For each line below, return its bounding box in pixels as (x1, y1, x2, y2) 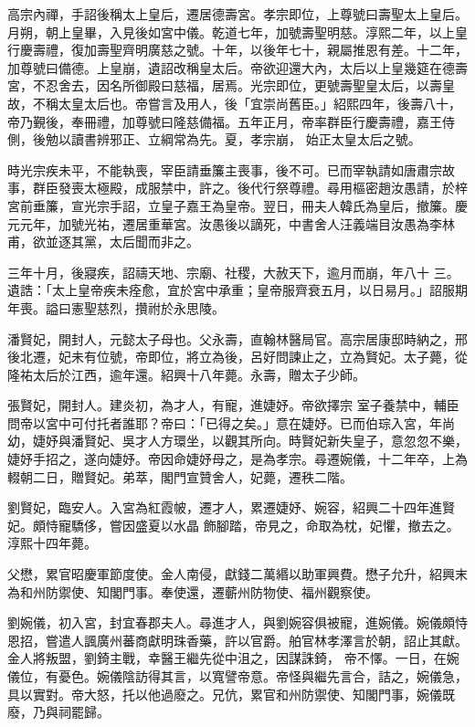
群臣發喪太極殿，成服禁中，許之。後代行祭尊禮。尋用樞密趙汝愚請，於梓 (32, 178, 468, 197)
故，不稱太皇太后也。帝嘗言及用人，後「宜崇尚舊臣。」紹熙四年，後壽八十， (7, 93, 461, 112)
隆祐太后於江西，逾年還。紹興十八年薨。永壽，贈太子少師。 (7, 364, 365, 384)
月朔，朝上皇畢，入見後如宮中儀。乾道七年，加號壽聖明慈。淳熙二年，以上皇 (7, 22, 468, 41)
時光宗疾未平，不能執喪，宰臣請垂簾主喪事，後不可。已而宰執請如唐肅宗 (7, 160, 442, 179)
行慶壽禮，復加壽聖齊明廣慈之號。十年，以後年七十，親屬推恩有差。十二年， (7, 40, 468, 59)
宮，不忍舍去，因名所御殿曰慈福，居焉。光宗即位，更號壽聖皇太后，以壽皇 (7, 76, 455, 95)
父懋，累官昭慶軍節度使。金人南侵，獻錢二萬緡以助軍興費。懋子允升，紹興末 (7, 564, 468, 584)
